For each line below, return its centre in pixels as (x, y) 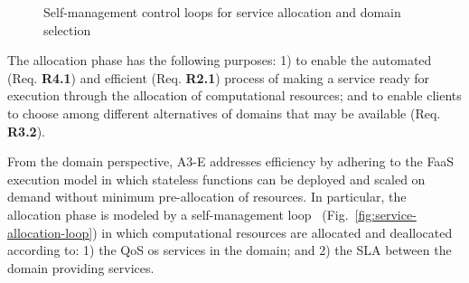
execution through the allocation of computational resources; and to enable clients (234, 95)
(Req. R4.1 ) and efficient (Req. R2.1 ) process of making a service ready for (218, 77)
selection (67, 29)
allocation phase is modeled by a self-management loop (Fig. (178, 214)
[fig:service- (385, 214)
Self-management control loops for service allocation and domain (222, 12)
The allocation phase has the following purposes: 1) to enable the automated (220, 60)
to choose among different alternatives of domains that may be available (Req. (224, 113)
